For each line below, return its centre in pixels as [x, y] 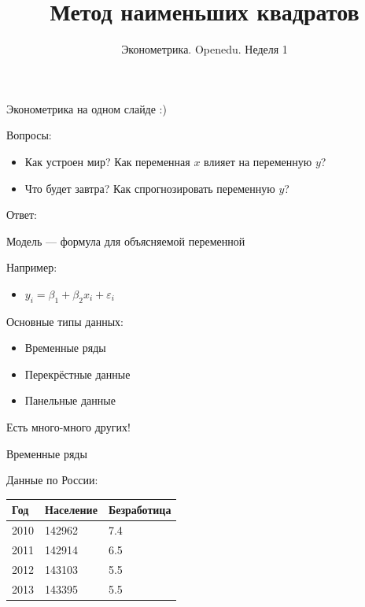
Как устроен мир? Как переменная [107, 161]
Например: [32, 267]
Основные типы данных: [65, 321]
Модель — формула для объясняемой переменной [126, 241]
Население [71, 510]
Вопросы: [29, 135]
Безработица [140, 510]
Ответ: [22, 215]
